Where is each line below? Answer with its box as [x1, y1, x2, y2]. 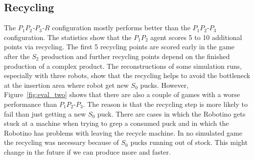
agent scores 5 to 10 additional [150, 32, 242, 42]
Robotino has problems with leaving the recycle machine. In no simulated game [4, 127, 242, 138]
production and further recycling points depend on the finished [41, 51, 230, 61]
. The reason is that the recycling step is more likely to [83, 99, 248, 109]
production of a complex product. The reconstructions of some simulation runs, [4, 60, 242, 71]
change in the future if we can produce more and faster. [4, 146, 171, 157]
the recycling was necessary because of [4, 137, 119, 147]
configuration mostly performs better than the [52, 22, 190, 33]
